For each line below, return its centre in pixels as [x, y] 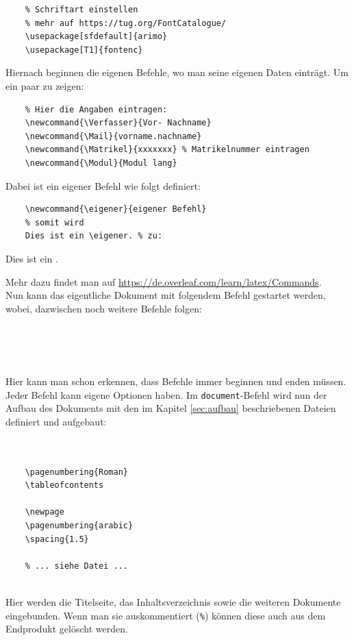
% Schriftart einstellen [81, 10]
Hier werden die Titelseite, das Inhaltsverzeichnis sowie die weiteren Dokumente [173, 602]
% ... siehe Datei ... [76, 566]
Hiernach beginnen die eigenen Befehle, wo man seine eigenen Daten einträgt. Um [177, 72]
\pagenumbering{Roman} [76, 472]
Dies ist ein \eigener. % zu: [94, 236]
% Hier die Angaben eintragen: [96, 109]
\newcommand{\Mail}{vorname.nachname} [113, 136]
